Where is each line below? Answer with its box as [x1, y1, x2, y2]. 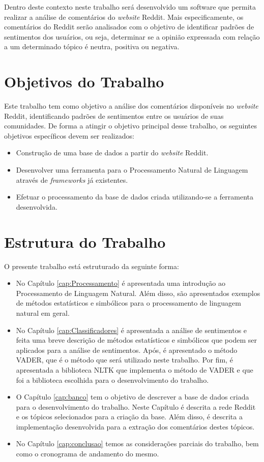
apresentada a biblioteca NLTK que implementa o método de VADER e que [16, 364, 253, 375]
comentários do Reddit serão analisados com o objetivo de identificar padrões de [4, 21, 254, 32]
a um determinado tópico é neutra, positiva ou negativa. [4, 41, 180, 52]
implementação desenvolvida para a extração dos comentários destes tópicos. [16, 421, 255, 432]
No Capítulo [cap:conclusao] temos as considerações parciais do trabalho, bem [16, 438, 259, 449]
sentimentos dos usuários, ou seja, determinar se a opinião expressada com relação [4, 31, 260, 42]
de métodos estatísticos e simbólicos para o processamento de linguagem [16, 298, 241, 308]
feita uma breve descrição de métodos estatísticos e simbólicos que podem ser [16, 335, 257, 345]
